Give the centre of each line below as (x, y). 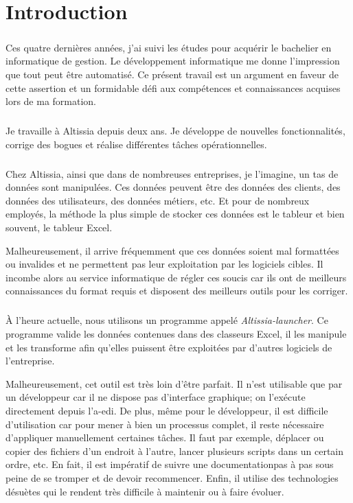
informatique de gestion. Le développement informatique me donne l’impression (173, 61)
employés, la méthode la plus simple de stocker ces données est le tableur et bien (175, 214)
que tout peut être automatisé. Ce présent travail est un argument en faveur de (172, 74)
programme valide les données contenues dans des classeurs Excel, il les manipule (176, 333)
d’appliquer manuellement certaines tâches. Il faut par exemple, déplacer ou (165, 437)
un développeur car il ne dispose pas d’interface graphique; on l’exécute (156, 397)
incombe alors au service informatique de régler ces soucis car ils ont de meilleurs (176, 277)
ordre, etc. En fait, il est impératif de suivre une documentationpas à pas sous (170, 464)
